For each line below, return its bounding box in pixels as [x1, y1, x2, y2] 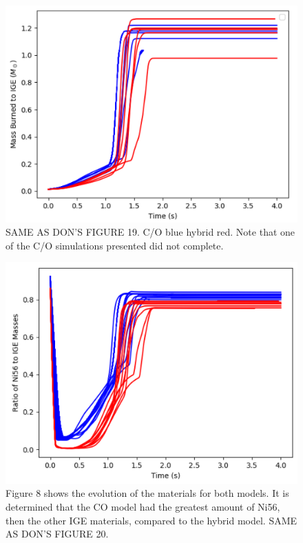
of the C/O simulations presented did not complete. [6, 238, 224, 252]
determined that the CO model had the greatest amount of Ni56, [6, 499, 280, 513]
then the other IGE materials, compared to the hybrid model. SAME [6, 513, 297, 527]
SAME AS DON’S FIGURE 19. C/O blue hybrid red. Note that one [6, 225, 295, 239]
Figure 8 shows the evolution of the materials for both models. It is [6, 486, 289, 500]
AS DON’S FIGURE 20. [6, 526, 109, 541]
